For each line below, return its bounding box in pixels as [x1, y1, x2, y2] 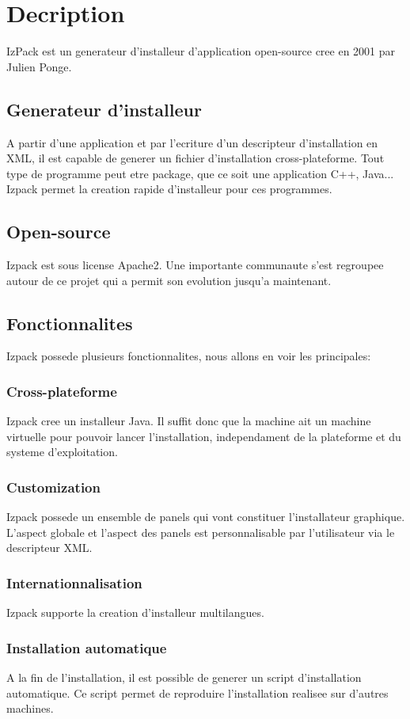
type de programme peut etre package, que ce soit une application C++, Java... [6, 165, 394, 181]
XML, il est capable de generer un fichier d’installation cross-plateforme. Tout [6, 150, 385, 166]
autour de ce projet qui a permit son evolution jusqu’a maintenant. [6, 272, 332, 288]
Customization [6, 477, 101, 496]
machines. [6, 700, 54, 717]
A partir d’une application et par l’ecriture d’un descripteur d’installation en [6, 134, 378, 150]
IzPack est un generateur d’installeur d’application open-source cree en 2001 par [6, 43, 396, 59]
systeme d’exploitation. [6, 443, 118, 460]
